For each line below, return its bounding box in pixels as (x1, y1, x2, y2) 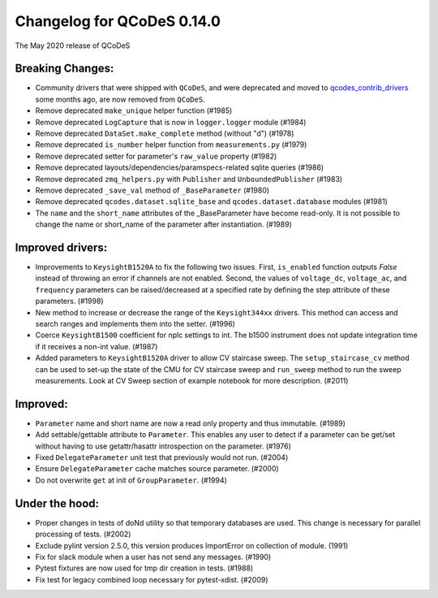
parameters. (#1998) (35, 297, 105, 306)
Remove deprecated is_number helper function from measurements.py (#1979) (35, 140, 307, 149)
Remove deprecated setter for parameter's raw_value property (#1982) (35, 151, 277, 161)
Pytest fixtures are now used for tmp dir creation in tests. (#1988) (35, 563, 254, 573)
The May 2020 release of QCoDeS (15, 41, 131, 50)
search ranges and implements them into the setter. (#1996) (35, 319, 235, 328)
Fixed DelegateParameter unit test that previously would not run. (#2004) (35, 453, 289, 462)
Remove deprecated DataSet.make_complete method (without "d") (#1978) (35, 128, 294, 138)
